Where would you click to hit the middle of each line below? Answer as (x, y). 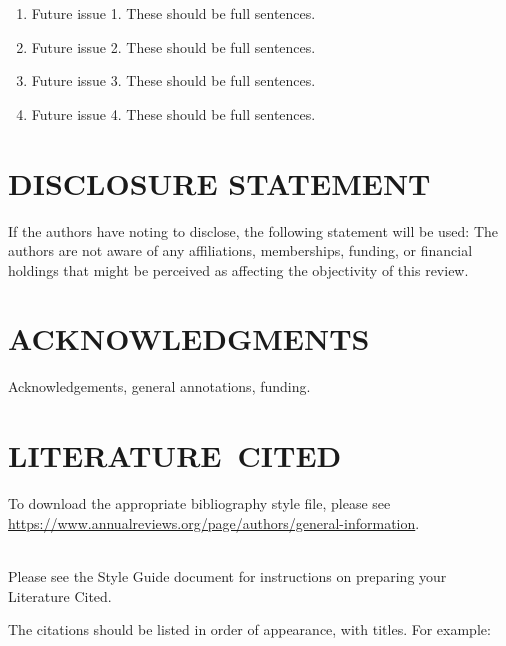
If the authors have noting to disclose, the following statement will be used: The (253, 230)
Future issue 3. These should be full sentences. (173, 80)
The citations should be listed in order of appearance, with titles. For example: (249, 629)
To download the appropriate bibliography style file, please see (199, 503)
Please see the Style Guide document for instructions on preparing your (227, 575)
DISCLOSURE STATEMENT (219, 182)
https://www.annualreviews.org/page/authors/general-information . (214, 522)
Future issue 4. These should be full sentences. (173, 113)
